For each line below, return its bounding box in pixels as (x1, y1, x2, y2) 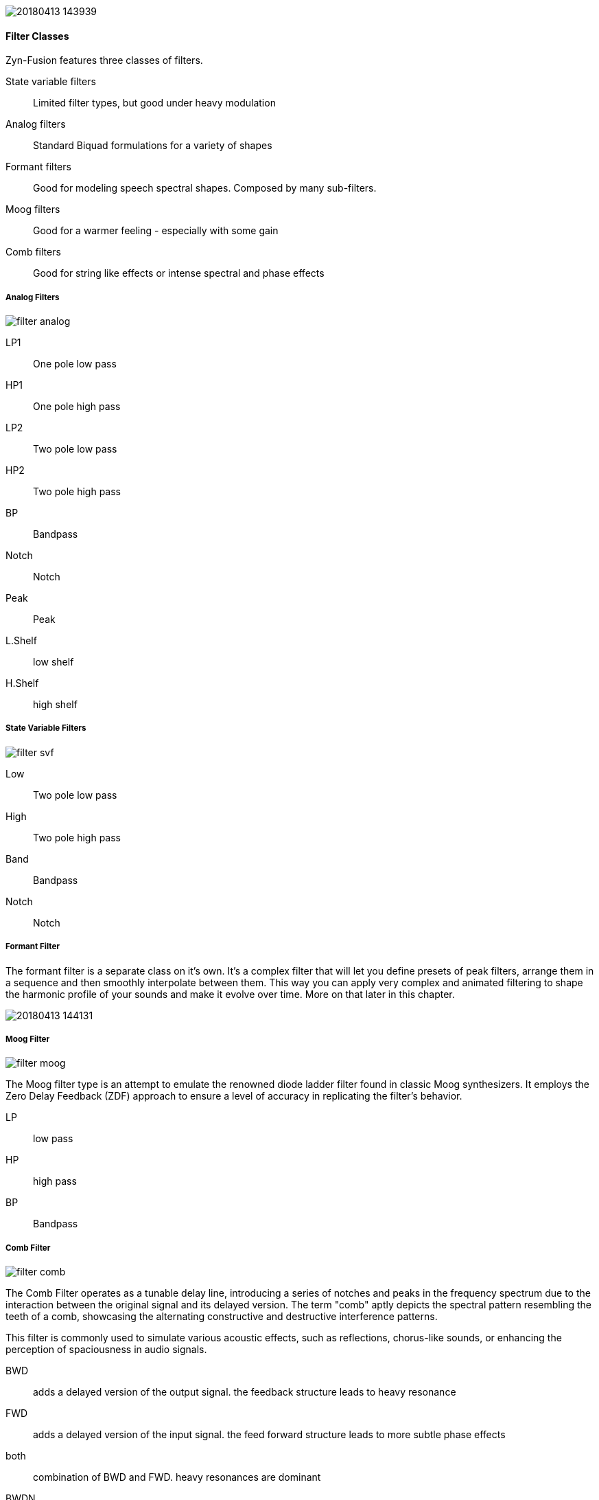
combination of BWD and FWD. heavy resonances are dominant (33, 1471, 321, 1484)
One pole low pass (33, 358, 117, 370)
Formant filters (5, 161, 71, 173)
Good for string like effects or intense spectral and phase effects (33, 267, 325, 280)
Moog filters (5, 203, 60, 216)
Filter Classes (5, 30, 69, 42)
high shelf (33, 698, 78, 710)
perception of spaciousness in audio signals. (5, 1343, 207, 1356)
